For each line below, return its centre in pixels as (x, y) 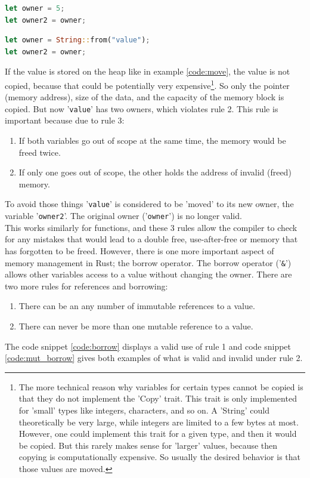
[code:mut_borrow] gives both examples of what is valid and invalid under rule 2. (154, 358)
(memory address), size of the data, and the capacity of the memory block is (145, 97)
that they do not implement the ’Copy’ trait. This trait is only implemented (158, 398)
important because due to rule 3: (65, 120)
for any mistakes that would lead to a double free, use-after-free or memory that (151, 239)
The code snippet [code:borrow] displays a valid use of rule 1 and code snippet (148, 346)
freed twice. (40, 152)
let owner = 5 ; (35, 8)
